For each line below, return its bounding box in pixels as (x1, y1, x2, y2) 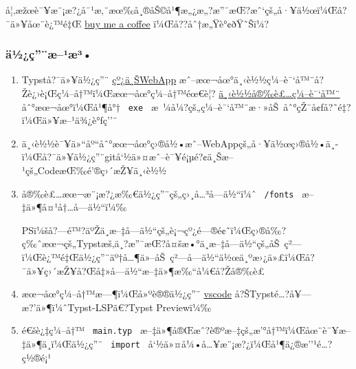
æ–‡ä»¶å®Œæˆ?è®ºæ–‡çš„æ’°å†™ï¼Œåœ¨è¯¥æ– (140, 323, 351, 337)
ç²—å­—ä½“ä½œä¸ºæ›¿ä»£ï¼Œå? (170, 250, 315, 264)
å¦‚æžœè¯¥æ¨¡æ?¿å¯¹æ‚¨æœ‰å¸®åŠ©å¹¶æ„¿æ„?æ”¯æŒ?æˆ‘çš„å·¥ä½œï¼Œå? (5, 3, 347, 17)
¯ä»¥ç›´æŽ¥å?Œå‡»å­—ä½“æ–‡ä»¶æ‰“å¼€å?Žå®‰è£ (21, 263, 265, 277)
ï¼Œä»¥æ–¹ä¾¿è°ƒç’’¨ (21, 113, 118, 127)
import (111, 340, 140, 350)
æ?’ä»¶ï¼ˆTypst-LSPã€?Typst (21, 299, 153, 314)
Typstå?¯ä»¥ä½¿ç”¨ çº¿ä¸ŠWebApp (21, 72, 177, 87)
